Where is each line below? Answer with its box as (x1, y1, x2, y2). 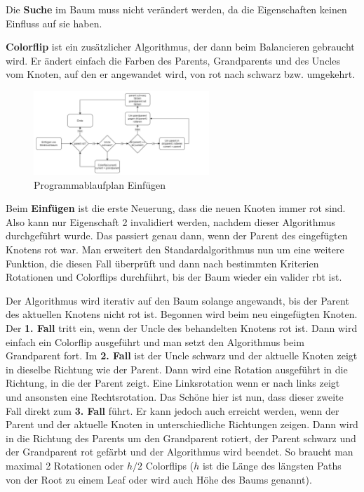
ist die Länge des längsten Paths (202, 458, 342, 472)
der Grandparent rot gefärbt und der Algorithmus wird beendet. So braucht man (6, 444, 353, 459)
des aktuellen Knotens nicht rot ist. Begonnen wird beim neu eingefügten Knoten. (6, 307, 358, 321)
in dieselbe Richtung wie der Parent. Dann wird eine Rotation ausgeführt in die (6, 361, 348, 376)
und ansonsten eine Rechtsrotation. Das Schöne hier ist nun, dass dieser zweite (6, 390, 344, 404)
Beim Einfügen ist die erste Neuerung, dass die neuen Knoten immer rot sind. (6, 201, 346, 215)
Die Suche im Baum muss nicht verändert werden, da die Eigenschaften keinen (6, 2, 347, 16)
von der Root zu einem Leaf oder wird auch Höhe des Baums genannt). (6, 472, 312, 486)
